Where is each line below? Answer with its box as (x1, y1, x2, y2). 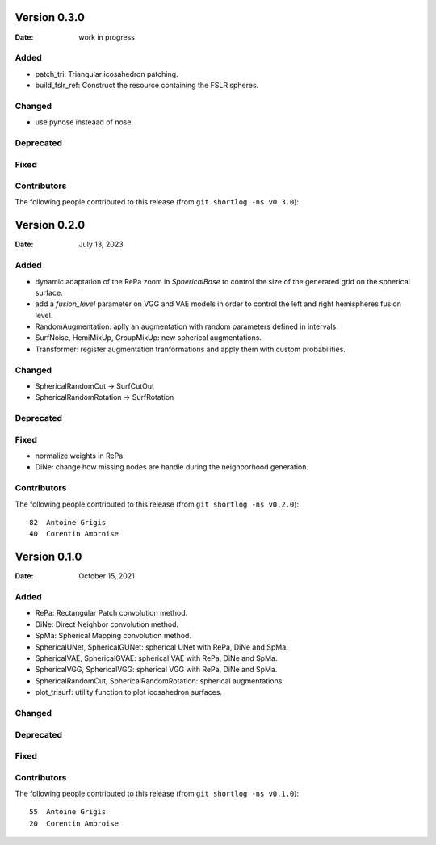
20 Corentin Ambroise (29, 818, 119, 828)
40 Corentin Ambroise (29, 529, 119, 539)
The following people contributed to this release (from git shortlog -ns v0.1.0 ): (15, 788, 299, 798)
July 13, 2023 (78, 239, 124, 250)
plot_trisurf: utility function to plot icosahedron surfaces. (35, 687, 222, 697)
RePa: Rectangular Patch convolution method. (35, 608, 188, 618)
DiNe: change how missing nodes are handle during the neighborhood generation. (35, 462, 309, 472)
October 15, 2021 (78, 571, 135, 581)
